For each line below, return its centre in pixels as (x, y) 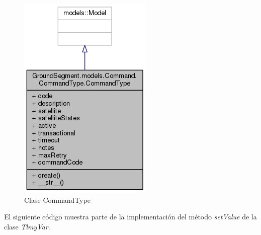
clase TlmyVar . (27, 226)
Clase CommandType (57, 200)
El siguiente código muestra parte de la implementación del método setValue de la (130, 217)
